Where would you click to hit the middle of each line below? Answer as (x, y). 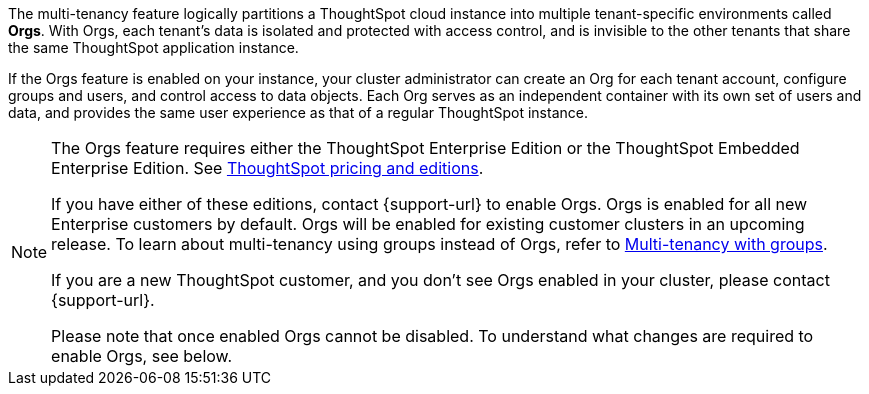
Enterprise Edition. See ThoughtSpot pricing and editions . (267, 168)
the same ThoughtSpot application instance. (153, 47)
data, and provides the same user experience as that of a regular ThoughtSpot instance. (298, 112)
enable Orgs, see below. (142, 356)
